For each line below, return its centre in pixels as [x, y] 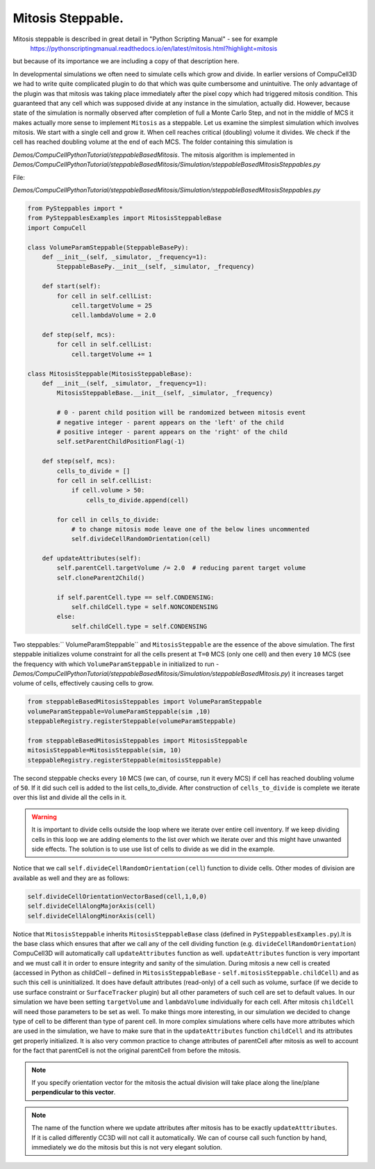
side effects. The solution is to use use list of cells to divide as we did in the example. [153, 849]
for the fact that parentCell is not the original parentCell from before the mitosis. [127, 1051]
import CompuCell [57, 228]
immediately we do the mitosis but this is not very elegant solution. [127, 1147]
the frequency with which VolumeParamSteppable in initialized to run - [116, 664]
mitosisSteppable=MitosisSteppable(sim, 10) [105, 751]
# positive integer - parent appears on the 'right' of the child [172, 432]
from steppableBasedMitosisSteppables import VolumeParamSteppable [145, 702]
